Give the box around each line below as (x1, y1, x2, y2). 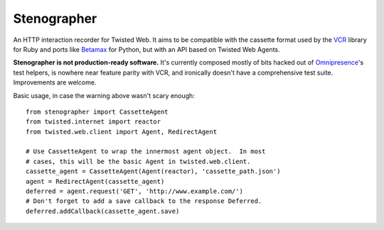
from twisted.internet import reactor (26, 118, 161, 126)
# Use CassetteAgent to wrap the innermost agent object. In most (26, 148, 266, 155)
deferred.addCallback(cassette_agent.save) (26, 207, 180, 215)
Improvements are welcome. (13, 78, 97, 87)
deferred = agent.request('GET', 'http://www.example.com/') (26, 187, 243, 195)
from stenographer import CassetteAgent (26, 107, 169, 116)
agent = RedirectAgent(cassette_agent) (26, 177, 165, 185)
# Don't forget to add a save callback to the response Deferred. (26, 197, 262, 205)
